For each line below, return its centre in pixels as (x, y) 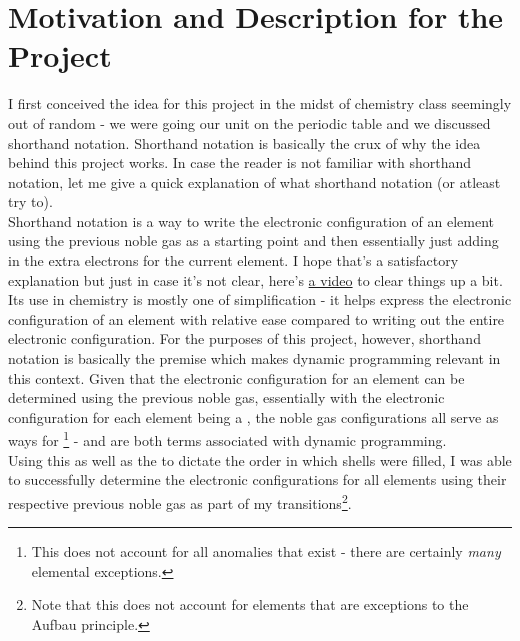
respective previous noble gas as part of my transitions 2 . (180, 501)
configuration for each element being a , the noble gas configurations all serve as (253, 416)
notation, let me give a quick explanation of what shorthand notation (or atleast (254, 181)
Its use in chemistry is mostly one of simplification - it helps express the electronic (260, 299)
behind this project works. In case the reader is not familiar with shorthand (240, 162)
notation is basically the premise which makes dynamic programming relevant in (254, 358)
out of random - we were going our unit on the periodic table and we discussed (249, 122)
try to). (30, 201)
